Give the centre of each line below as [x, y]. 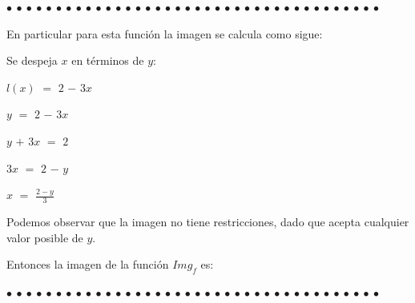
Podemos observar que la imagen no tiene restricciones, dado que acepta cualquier [208, 221]
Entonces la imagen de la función [88, 264]
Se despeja [32, 60]
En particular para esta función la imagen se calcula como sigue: [165, 33]
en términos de [108, 60]
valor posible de [45, 237]
